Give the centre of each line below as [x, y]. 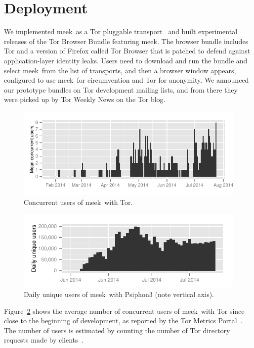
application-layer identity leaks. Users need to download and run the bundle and [126, 60]
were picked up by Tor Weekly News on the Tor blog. [85, 99]
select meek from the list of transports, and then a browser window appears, [120, 70]
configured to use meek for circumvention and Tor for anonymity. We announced [127, 80]
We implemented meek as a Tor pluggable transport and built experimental [121, 31]
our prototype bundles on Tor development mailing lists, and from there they [121, 89]
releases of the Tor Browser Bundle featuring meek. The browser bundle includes [126, 41]
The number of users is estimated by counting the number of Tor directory [117, 330]
